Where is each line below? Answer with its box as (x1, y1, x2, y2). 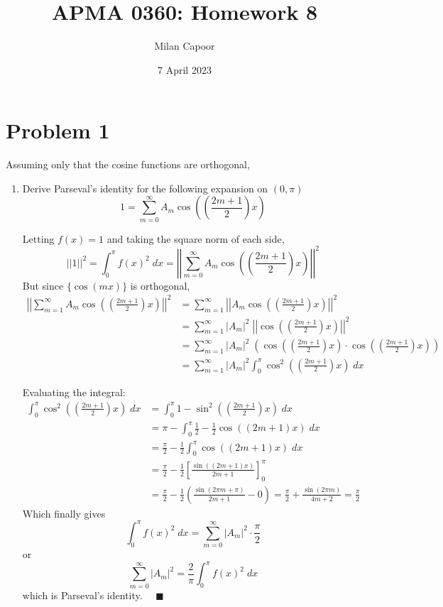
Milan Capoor (154, 38, 215, 53)
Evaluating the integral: (22, 385, 126, 400)
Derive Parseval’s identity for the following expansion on (22, 180, 268, 195)
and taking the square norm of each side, (106, 231, 285, 246)
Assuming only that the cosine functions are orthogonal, (6, 157, 250, 172)
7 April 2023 (158, 62, 212, 77)
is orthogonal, (130, 278, 190, 292)
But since (22, 278, 64, 292)
